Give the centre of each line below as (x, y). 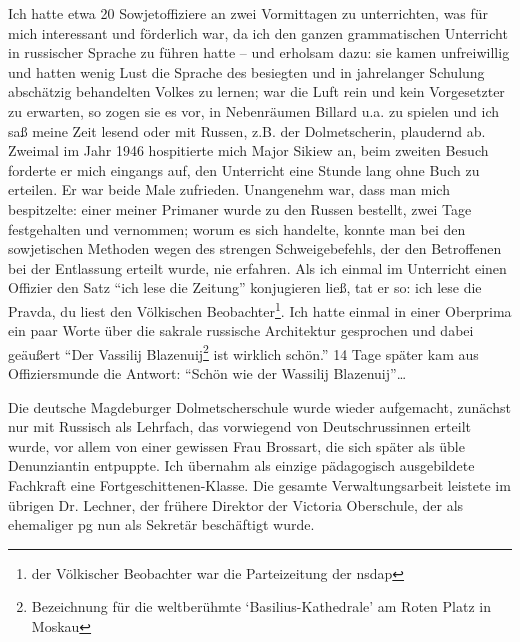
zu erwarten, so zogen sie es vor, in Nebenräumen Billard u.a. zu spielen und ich (254, 110)
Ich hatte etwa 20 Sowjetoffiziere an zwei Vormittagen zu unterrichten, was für (248, 13)
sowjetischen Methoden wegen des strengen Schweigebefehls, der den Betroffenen (255, 248)
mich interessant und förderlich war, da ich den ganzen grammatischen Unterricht (258, 32)
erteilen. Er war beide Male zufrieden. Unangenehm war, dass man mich (229, 189)
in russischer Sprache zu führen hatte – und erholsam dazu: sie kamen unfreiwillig (259, 52)
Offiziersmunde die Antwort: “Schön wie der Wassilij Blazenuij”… (207, 373)
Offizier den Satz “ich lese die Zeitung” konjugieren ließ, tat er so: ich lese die (245, 287)
